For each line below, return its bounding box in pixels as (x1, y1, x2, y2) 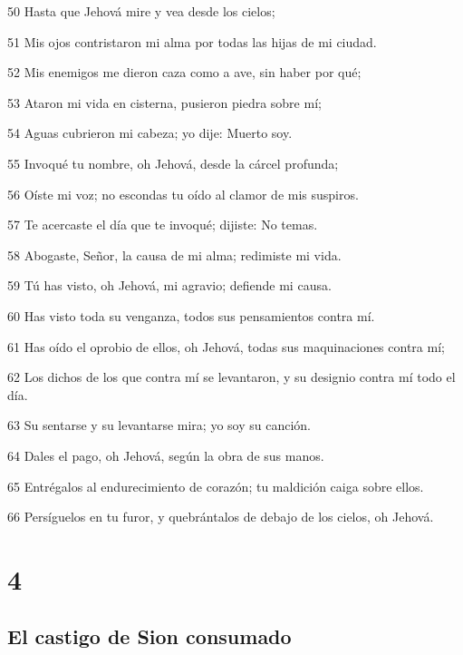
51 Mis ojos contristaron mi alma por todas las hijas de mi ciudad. (7, 32, 377, 51)
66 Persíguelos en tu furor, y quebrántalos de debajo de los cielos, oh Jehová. (7, 507, 434, 526)
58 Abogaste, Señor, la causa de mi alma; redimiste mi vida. (7, 245, 342, 264)
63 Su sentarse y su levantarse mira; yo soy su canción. (7, 415, 311, 435)
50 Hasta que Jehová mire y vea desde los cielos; (7, 2, 275, 20)
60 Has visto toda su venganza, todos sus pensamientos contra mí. (7, 306, 375, 325)
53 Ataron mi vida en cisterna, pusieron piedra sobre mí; (7, 93, 322, 112)
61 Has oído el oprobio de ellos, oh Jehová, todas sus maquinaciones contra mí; (7, 337, 445, 356)
